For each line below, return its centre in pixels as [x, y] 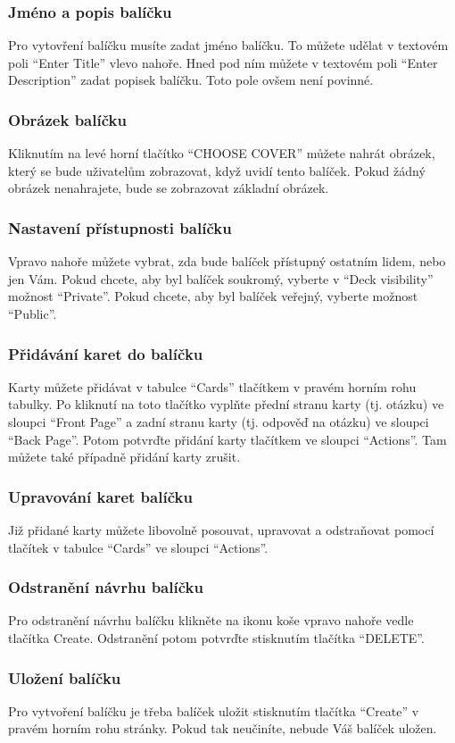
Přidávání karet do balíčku [106, 353]
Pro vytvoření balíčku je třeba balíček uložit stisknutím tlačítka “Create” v [214, 710]
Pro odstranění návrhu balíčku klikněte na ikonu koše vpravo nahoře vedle [211, 620]
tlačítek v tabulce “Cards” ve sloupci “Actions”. [138, 547]
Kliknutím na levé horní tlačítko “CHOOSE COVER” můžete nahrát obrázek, [222, 153]
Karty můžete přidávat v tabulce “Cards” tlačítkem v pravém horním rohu [212, 386]
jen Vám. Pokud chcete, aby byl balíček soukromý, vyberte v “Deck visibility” [221, 278]
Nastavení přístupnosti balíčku [120, 227]
